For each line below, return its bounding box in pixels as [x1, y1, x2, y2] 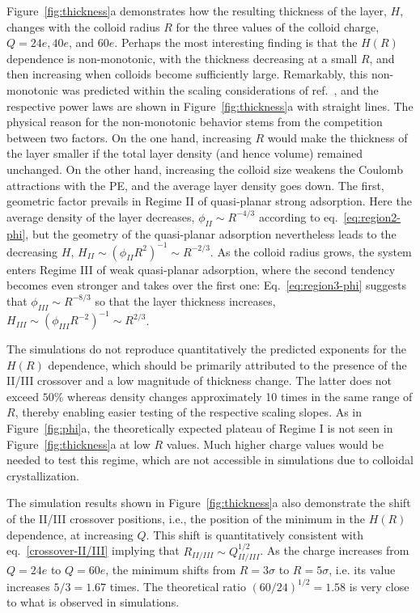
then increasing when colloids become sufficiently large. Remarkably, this [6, 66, 368, 82]
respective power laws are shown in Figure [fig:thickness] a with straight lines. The [6, 97, 414, 114]
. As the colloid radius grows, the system [210, 243, 412, 260]
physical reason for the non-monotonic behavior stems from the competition [6, 113, 383, 130]
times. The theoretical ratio [109, 577, 246, 594]
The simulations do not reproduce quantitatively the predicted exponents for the [6, 340, 406, 357]
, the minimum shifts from [105, 561, 236, 578]
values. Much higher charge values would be [166, 435, 384, 452]
